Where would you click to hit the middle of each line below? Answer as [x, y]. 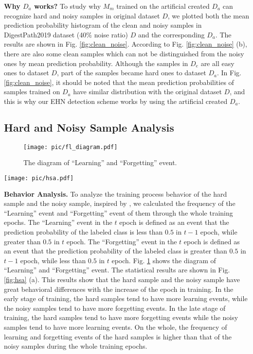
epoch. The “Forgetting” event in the [122, 241]
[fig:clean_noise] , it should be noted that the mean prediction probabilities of [119, 82]
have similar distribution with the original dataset [147, 92]
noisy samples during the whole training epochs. [76, 346]
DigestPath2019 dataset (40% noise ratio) [66, 34]
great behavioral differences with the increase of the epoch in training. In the [119, 289]
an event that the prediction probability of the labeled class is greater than [116, 251]
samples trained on [32, 92]
